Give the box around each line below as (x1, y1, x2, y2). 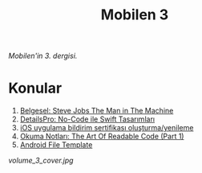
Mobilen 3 (100, 6, 169, 24)
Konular (8, 79, 63, 97)
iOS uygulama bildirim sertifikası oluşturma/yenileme (19, 123, 194, 133)
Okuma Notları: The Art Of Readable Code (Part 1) (19, 131, 184, 142)
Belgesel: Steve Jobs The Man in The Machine (19, 106, 174, 116)
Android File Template (19, 140, 93, 150)
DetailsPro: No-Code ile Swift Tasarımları (19, 114, 155, 124)
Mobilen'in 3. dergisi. (8, 51, 78, 61)
